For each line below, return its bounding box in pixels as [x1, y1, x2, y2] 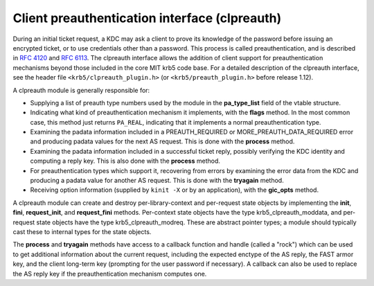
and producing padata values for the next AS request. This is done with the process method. [30, 137, 295, 145]
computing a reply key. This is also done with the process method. [30, 157, 221, 166]
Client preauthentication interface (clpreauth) [12, 10, 282, 26]
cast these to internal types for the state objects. [12, 227, 152, 235]
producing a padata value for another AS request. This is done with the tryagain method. [30, 177, 284, 185]
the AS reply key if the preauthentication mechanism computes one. [12, 269, 207, 278]
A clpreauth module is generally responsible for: [12, 86, 150, 94]
